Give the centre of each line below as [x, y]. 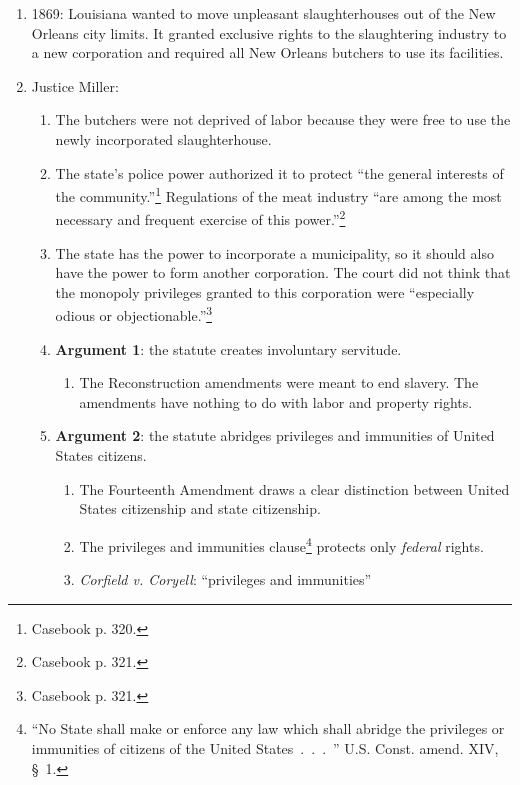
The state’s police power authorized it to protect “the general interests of [279, 172]
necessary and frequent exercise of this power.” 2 [200, 218]
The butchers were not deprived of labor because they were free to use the [283, 119]
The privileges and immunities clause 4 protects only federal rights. [281, 544]
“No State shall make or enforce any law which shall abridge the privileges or [268, 728]
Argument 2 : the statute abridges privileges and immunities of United [275, 435]
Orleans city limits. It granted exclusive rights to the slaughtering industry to [269, 32]
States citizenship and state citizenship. [200, 508]
